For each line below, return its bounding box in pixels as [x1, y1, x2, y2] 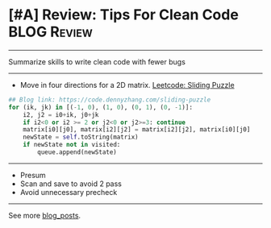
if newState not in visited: [23, 141, 121, 149]
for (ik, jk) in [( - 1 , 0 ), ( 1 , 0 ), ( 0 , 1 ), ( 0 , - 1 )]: [8, 103, 194, 111]
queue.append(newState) [37, 148, 117, 156]
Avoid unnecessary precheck [19, 187, 118, 197]
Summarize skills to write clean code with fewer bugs [8, 56, 186, 66]
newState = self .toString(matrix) [23, 133, 139, 142]
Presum [19, 170, 46, 180]
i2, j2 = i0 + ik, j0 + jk [23, 110, 99, 118]
